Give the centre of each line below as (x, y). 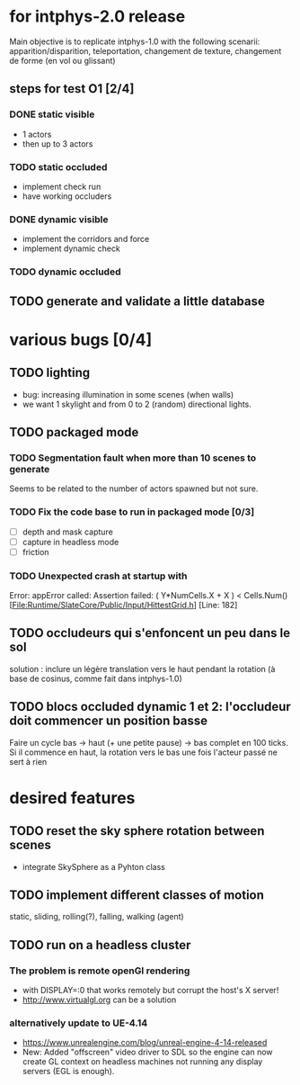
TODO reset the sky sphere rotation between (137, 831)
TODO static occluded (58, 166)
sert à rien (28, 761)
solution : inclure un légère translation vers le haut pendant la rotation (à (142, 668)
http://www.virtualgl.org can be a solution (99, 1000)
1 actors (37, 134)
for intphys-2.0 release (97, 17)
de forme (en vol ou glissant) (62, 60)
